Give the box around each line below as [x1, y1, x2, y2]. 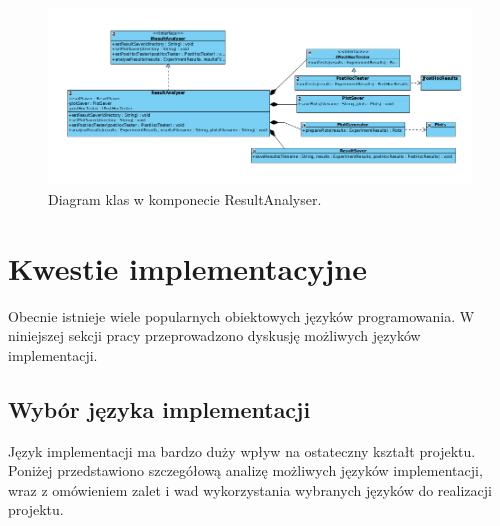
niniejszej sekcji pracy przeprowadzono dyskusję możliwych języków [8, 325, 421, 346]
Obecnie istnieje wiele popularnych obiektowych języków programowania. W [8, 305, 475, 326]
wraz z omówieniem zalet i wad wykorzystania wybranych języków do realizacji [8, 479, 492, 500]
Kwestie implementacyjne [8, 247, 367, 288]
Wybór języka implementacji [8, 393, 311, 424]
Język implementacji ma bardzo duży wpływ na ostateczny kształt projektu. [8, 440, 476, 461]
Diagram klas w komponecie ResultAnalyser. [48, 188, 322, 209]
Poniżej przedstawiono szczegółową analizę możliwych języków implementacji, [8, 460, 483, 481]
